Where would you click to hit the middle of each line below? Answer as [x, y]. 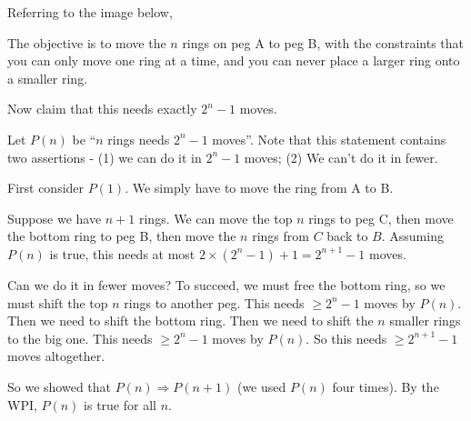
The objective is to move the [87, 42]
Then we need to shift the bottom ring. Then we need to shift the [190, 321]
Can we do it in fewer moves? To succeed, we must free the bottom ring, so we [226, 284]
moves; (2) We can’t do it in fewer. [341, 157]
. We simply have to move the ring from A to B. [259, 188]
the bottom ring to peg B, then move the [122, 236]
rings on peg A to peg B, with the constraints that [323, 42]
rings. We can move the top [215, 218]
